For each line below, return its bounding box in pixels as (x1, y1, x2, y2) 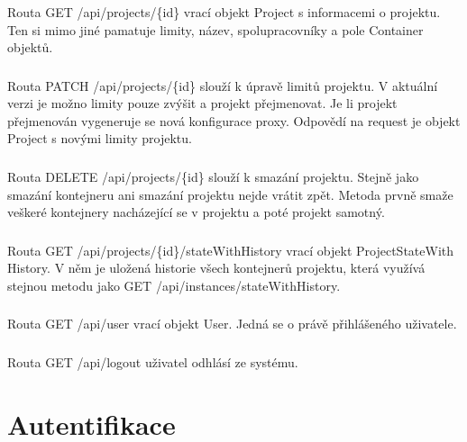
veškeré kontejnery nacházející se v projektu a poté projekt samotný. (7, 203, 385, 221)
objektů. (7, 38, 53, 57)
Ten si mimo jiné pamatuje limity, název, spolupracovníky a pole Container (7, 20, 424, 39)
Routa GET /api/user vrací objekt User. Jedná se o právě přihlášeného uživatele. (7, 314, 457, 333)
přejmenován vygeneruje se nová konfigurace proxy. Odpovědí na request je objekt (7, 111, 461, 130)
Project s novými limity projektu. (7, 129, 192, 148)
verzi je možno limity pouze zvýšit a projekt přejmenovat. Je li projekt (7, 94, 398, 113)
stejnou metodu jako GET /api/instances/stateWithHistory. (7, 275, 341, 294)
